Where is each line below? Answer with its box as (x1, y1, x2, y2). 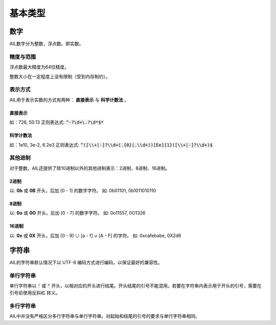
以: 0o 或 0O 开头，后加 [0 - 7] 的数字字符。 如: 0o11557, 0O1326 (9, 210, 146, 216)
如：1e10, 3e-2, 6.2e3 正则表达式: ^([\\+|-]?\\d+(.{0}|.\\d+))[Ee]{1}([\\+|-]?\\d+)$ (9, 142, 213, 148)
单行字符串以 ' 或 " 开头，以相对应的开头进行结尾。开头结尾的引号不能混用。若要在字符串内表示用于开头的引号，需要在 (9, 283, 262, 289)
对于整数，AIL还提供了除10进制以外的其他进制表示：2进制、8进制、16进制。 (9, 165, 170, 171)
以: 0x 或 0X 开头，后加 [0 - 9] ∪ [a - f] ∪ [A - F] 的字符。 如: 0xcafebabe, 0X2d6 (9, 233, 181, 239)
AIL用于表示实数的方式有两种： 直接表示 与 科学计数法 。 (9, 97, 129, 103)
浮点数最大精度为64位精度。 (9, 64, 69, 70)
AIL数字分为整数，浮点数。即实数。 (9, 41, 84, 47)
